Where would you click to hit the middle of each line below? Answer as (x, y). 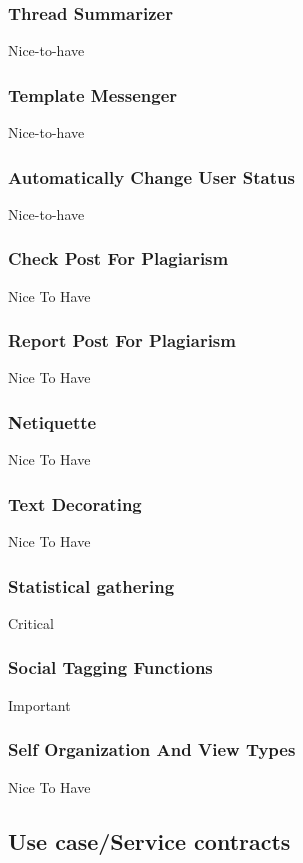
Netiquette (52, 421)
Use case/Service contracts (149, 840)
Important (39, 704)
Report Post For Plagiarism (122, 340)
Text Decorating (75, 503)
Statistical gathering (91, 585)
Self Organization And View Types (152, 749)
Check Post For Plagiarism (118, 258)
